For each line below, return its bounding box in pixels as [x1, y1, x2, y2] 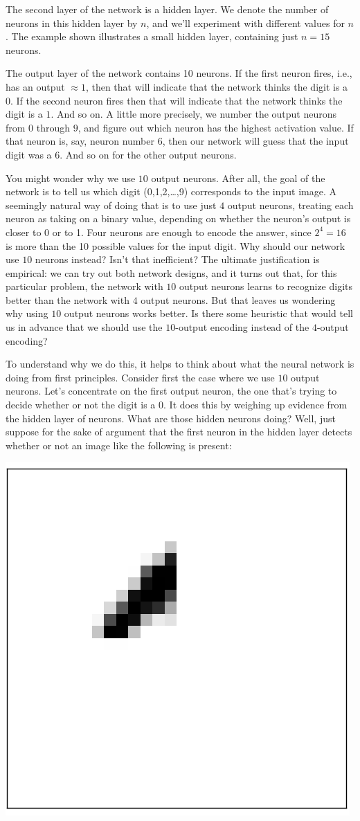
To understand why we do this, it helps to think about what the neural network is [6, 357, 354, 371]
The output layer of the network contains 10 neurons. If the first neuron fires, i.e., [6, 66, 352, 80]
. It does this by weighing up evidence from [163, 397, 348, 412]
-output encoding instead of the [175, 320, 309, 334]
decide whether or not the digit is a [6, 397, 156, 412]
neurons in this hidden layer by [6, 15, 138, 30]
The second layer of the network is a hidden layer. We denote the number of [6, 2, 329, 16]
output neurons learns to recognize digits [179, 279, 353, 294]
